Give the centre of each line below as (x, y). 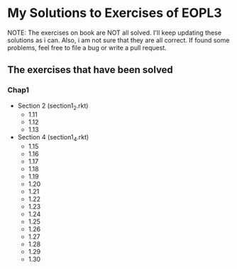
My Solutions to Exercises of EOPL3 (115, 13)
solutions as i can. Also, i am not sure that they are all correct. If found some (118, 40)
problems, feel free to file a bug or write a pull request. (87, 47)
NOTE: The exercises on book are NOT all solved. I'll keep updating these (115, 33)
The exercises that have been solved (90, 70)
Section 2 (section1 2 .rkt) (53, 106)
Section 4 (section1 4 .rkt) (53, 138)
